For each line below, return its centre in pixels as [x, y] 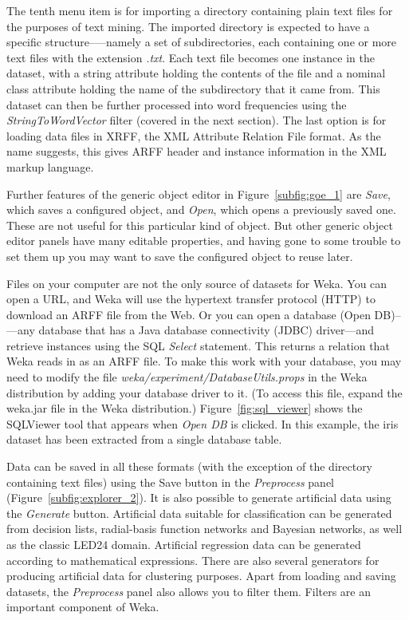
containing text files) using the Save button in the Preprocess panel [171, 482]
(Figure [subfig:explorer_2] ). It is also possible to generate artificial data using [199, 498]
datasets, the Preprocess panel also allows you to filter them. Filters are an [189, 591]
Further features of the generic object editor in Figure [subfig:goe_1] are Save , [199, 194]
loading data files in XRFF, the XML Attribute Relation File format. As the [194, 135]
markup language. [50, 166]
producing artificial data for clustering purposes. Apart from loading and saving [201, 576]
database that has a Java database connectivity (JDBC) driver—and [206, 330]
